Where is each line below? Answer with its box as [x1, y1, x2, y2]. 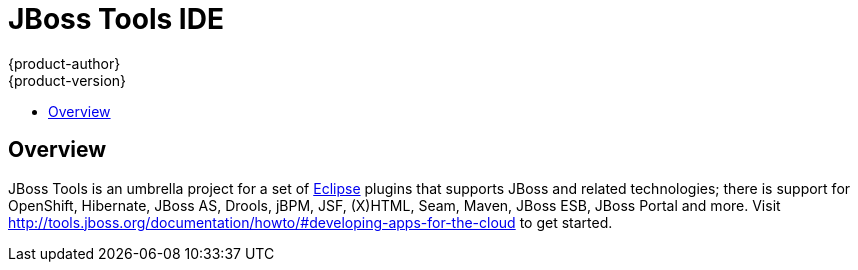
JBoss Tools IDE [8, 2, 224, 36]
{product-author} [8, 54, 121, 72]
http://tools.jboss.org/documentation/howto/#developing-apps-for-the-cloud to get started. [8, 213, 613, 231]
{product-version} [8, 71, 127, 89]
